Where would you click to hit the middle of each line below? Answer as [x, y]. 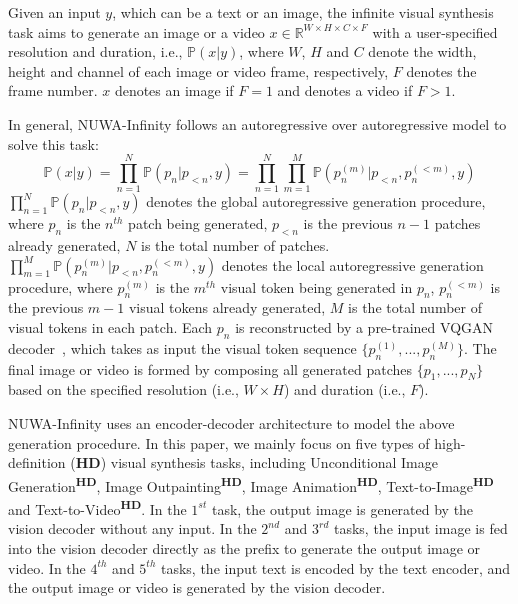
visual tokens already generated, [227, 307]
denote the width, [422, 51]
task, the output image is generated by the [342, 508]
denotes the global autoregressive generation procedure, [316, 201]
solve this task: [53, 143]
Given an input [54, 12]
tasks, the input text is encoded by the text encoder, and [335, 567]
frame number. [53, 90]
